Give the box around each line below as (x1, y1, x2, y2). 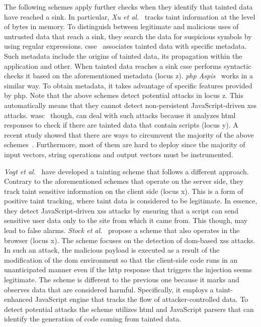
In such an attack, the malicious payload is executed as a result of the (4, 245, 220, 255)
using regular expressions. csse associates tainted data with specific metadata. (4, 41, 247, 51)
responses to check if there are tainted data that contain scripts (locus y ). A (4, 120, 238, 130)
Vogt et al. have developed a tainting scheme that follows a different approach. (4, 166, 249, 176)
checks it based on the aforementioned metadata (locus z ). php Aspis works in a (4, 70, 253, 81)
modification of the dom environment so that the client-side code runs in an (4, 254, 238, 265)
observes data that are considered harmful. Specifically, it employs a (4, 284, 214, 294)
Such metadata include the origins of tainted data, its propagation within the (4, 50, 242, 61)
